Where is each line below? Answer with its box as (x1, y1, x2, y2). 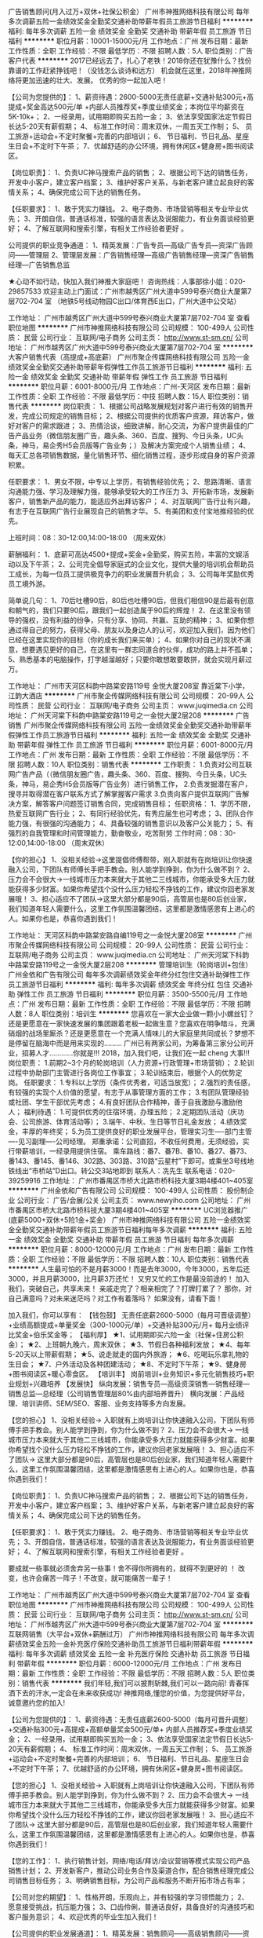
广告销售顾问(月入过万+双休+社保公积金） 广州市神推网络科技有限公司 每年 (8, 7, 250, 16)
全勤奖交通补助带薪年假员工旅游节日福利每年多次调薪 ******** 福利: (14, 1225, 237, 1234)
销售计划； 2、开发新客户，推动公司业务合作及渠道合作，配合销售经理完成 (8, 1866, 248, 1875)
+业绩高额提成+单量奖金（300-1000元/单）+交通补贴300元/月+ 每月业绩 (8, 1320, 243, 1329)
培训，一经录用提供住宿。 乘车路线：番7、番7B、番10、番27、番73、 (28, 1146, 252, 1156)
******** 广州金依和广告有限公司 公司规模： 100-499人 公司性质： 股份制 (8, 1186, 248, 1195)
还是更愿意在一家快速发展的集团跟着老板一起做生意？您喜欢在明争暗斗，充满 (8, 1019, 255, 1028)
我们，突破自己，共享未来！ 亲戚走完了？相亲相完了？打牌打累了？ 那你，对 (8, 1284, 252, 1293)
